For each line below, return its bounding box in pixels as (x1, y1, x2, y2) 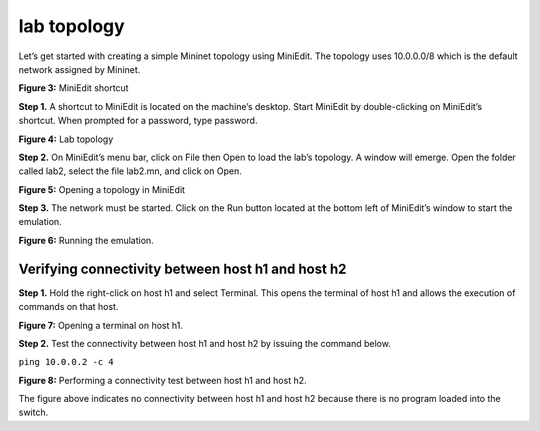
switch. (18, 406, 49, 419)
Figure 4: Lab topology (18, 133, 114, 145)
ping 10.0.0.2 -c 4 (18, 356, 114, 368)
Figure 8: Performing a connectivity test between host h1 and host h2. (18, 374, 307, 386)
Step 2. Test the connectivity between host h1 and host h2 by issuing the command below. (18, 337, 392, 349)
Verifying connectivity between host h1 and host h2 (18, 260, 347, 277)
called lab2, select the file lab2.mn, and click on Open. (18, 165, 242, 177)
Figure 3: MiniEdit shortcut (18, 82, 129, 94)
